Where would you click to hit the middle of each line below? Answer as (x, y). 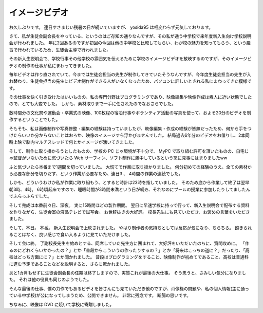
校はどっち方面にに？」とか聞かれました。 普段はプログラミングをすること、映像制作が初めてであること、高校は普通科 (129, 257)
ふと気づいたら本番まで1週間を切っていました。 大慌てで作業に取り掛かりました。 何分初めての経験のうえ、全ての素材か (130, 167)
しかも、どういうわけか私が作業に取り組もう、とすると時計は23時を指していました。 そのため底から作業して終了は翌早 (129, 183)
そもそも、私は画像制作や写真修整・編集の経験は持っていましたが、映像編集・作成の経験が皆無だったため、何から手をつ (130, 129)
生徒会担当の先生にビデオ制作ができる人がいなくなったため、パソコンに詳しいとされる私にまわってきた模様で (141, 81)
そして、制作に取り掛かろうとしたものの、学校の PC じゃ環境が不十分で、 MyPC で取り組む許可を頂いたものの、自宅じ (129, 151)
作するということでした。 (35, 120)
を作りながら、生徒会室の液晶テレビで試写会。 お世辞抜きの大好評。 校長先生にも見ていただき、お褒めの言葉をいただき (130, 212)
